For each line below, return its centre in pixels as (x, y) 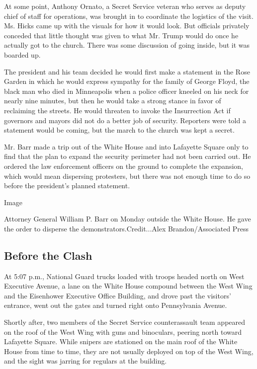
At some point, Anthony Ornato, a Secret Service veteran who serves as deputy (125, 6)
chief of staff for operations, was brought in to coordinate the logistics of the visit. (129, 16)
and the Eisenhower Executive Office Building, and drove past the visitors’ (118, 295)
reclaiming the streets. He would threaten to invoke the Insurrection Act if (117, 110)
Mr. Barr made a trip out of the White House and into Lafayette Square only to (126, 146)
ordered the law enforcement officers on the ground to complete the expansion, (124, 166)
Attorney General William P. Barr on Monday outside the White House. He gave (128, 219)
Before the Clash (48, 255)
